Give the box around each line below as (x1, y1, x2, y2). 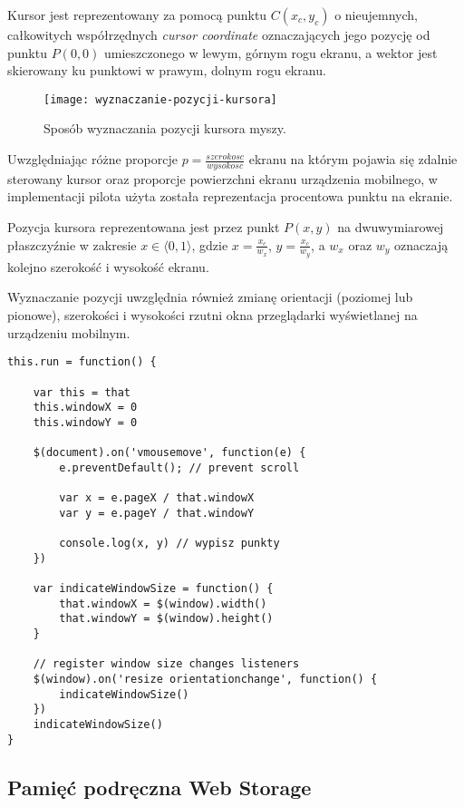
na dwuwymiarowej (337, 218, 444, 237)
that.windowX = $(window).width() (59, 597, 267, 610)
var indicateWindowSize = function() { (33, 582, 274, 596)
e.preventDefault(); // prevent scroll (59, 461, 300, 474)
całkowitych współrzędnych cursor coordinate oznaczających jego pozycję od (7, 25, 430, 44)
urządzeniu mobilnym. (7, 323, 130, 342)
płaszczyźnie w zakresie (7, 235, 137, 254)
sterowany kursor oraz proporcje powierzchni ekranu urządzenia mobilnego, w (7, 169, 438, 188)
